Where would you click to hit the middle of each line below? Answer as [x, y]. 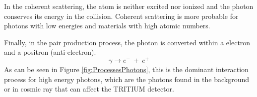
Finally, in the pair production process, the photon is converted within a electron [127, 42]
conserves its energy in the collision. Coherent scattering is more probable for [121, 16]
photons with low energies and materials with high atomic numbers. [107, 26]
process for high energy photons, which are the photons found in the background [127, 79]
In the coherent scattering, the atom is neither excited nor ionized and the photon [129, 6]
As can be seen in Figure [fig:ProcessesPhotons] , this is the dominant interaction [126, 69]
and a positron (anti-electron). [50, 52]
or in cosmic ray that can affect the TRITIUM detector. [89, 89]
